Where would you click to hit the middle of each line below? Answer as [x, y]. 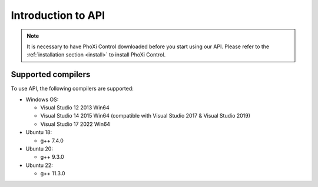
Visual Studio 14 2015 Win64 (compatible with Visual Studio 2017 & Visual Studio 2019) [145, 116]
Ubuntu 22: [39, 165]
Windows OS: [42, 99]
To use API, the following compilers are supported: [72, 89]
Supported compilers [51, 74]
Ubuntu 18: [39, 132]
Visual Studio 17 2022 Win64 [75, 124]
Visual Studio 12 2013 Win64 [75, 108]
